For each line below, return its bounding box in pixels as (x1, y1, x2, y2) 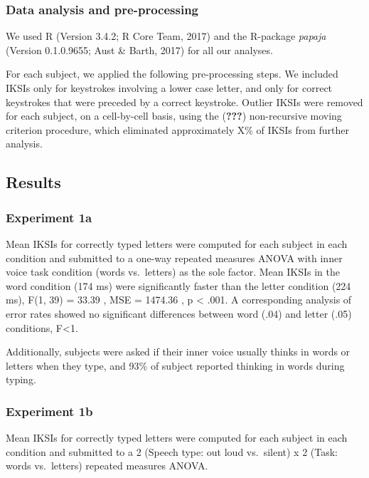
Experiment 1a (6, 208, 92, 226)
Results (6, 171, 61, 193)
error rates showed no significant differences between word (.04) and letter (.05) (6, 306, 352, 321)
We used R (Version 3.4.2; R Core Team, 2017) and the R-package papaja (6, 28, 326, 43)
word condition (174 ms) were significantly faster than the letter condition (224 (6, 278, 351, 293)
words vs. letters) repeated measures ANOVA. (6, 458, 208, 473)
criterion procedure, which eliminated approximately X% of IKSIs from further (6, 122, 350, 137)
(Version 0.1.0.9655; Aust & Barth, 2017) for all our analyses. (6, 42, 273, 57)
